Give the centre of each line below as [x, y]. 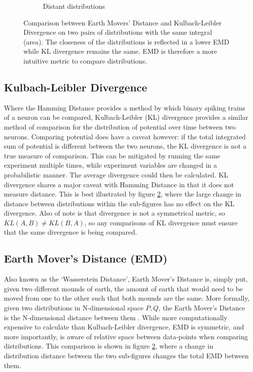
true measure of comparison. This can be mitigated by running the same [112, 155]
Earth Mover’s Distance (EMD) [86, 258]
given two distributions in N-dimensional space [74, 308]
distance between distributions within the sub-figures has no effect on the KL [119, 203]
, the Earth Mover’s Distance [202, 308]
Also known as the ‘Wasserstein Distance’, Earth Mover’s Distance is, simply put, [126, 279]
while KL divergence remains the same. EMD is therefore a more [120, 51]
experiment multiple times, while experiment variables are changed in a [111, 165]
